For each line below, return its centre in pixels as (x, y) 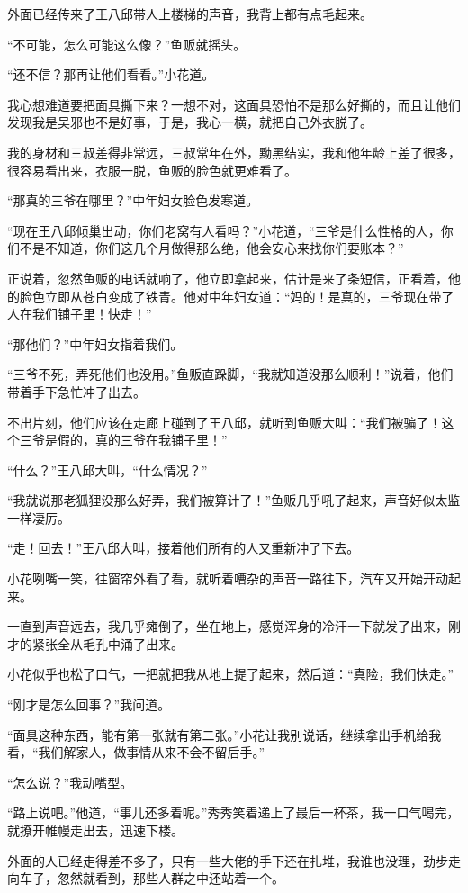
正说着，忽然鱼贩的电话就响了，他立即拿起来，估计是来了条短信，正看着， (228, 278)
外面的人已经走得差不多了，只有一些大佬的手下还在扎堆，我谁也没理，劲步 (228, 860)
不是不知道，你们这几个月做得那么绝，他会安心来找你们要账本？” (211, 248)
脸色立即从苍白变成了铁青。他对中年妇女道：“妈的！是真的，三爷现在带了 (237, 296)
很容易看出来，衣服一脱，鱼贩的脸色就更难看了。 (152, 170)
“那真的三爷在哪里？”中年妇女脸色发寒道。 (133, 200)
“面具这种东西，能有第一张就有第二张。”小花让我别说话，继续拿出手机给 (218, 734)
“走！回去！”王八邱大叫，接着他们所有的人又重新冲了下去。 (184, 548)
